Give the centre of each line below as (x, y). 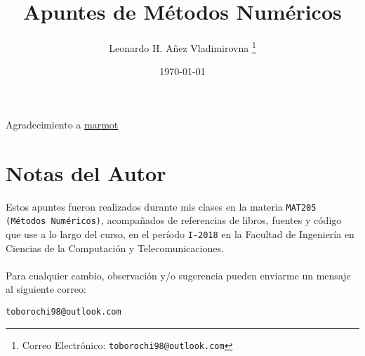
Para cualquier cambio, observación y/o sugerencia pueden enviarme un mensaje (178, 275)
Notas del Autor (86, 172)
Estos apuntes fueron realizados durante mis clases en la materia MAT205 (161, 206)
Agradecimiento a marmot (62, 124)
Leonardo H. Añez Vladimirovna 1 (182, 47)
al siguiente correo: (46, 289)
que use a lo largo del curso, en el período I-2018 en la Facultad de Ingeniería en (180, 234)
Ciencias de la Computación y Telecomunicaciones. (115, 248)
